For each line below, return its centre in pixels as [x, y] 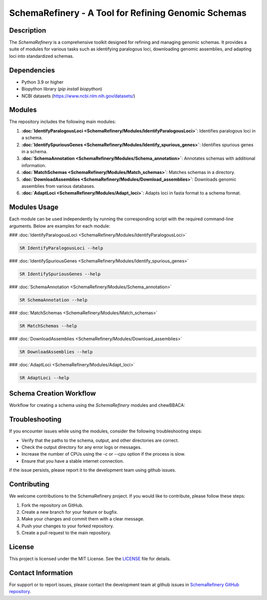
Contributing [29, 484]
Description [28, 30]
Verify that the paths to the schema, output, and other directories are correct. [100, 440]
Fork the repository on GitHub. [52, 505]
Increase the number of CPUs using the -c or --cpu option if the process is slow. [103, 454]
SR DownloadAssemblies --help [56, 352]
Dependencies [32, 70]
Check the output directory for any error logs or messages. [82, 447]
